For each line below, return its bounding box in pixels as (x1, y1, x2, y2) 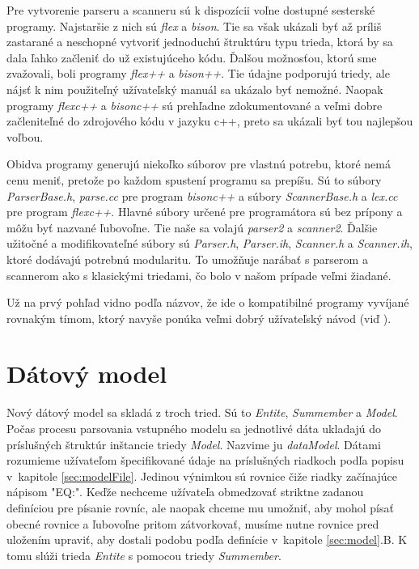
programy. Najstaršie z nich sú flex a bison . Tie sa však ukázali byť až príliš (6, 17, 382, 34)
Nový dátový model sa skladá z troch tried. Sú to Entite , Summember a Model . (6, 404, 398, 421)
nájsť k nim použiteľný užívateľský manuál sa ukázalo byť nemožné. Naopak (6, 80, 383, 97)
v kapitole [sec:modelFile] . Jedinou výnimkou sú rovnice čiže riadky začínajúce (6, 467, 397, 484)
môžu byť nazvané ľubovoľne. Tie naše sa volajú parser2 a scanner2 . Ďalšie (6, 219, 378, 236)
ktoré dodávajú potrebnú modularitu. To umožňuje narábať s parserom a (6, 250, 368, 267)
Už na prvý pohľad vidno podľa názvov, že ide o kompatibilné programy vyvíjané (6, 294, 409, 311)
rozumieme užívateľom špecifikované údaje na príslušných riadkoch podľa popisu (6, 452, 404, 469)
